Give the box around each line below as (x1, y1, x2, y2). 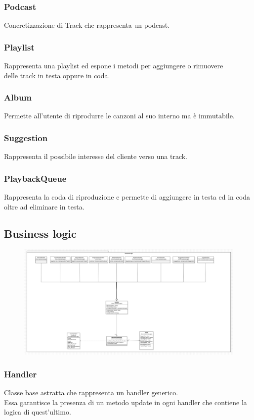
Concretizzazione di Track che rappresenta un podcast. (4, 20, 170, 30)
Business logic (4, 225, 77, 241)
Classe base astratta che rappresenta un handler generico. (4, 387, 178, 398)
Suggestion (4, 131, 48, 144)
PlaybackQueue (4, 172, 67, 184)
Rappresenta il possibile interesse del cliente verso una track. (4, 151, 187, 161)
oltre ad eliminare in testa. (4, 201, 85, 211)
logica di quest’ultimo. (4, 407, 71, 417)
